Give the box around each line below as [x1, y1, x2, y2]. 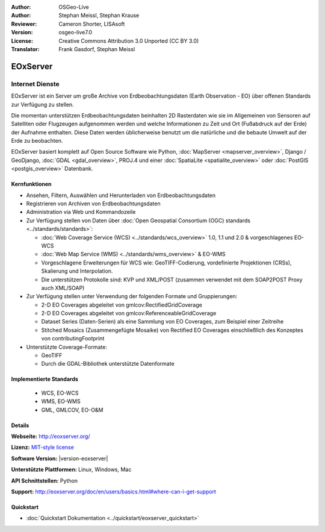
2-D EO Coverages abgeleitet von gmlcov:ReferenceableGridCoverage [41, 310, 217, 317]
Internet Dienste [11, 80, 60, 88]
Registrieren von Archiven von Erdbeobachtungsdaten [26, 200, 161, 207]
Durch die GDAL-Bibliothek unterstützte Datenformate [41, 360, 175, 368]
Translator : [11, 45, 40, 52]
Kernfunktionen [11, 181, 52, 188]
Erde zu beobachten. [11, 137, 63, 145]
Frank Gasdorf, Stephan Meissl [58, 45, 135, 52]
